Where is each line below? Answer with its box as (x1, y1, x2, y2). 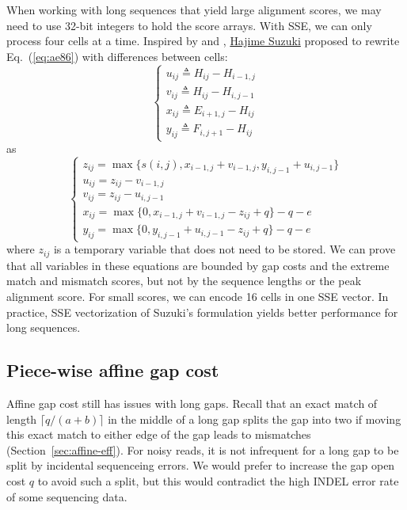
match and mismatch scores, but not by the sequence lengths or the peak (6, 272, 362, 289)
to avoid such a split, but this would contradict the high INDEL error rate (37, 472, 399, 489)
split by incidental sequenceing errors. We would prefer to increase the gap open (6, 457, 395, 474)
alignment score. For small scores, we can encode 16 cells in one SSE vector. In (6, 288, 389, 304)
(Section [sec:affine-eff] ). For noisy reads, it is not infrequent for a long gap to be (6, 441, 399, 458)
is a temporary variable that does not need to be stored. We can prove (53, 241, 396, 257)
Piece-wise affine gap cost (6, 358, 219, 382)
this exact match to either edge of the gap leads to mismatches (6, 426, 311, 443)
